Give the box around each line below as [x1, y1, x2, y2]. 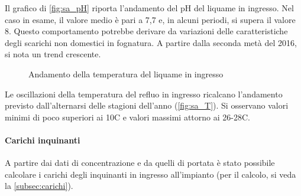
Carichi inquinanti [5, 133, 80, 146]
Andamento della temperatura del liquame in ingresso [28, 67, 224, 80]
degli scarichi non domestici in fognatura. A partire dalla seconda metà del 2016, [5, 36, 297, 48]
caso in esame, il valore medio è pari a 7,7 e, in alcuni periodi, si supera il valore [5, 13, 296, 25]
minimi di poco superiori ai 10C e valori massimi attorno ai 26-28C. [5, 110, 250, 123]
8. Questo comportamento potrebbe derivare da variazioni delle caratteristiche [5, 25, 288, 37]
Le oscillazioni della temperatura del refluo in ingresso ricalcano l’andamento [5, 87, 283, 100]
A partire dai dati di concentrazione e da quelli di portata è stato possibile [5, 156, 275, 169]
